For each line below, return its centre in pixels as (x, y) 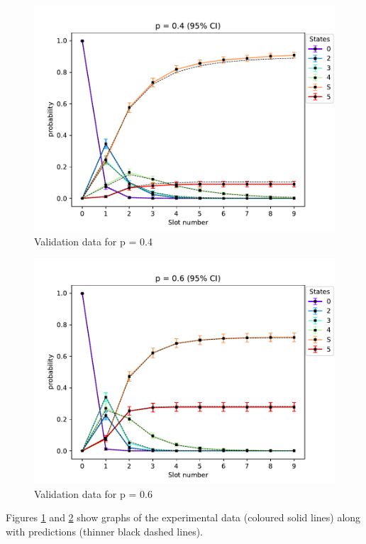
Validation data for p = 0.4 (93, 241)
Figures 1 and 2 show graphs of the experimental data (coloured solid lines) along (183, 517)
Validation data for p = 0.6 (93, 493)
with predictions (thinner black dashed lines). (105, 531)
